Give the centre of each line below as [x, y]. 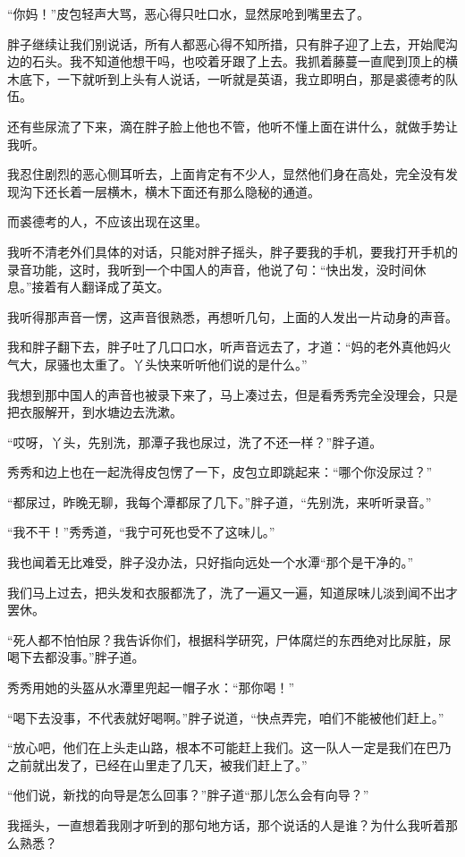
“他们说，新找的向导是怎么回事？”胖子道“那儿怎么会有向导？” [188, 795]
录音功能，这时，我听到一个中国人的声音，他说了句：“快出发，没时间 [211, 269]
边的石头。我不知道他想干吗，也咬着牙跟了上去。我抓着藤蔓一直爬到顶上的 [226, 61]
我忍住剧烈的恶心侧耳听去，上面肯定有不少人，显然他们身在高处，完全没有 [226, 174]
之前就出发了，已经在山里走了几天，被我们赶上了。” [157, 764]
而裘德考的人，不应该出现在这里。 [107, 221]
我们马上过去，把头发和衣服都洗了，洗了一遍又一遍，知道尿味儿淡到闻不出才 [232, 592]
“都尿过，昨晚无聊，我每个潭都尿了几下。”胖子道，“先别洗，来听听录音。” [220, 501]
